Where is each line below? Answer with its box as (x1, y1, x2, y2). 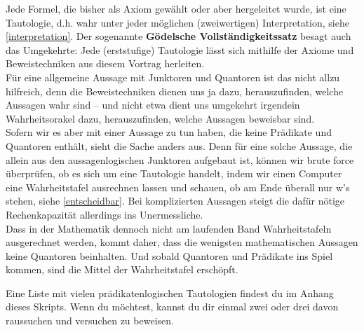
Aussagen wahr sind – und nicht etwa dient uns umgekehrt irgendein (6, 97, 300, 112)
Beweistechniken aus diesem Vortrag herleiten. (6, 56, 205, 71)
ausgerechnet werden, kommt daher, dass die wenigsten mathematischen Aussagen (6, 235, 358, 249)
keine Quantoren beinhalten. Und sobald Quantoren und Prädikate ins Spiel (6, 248, 333, 263)
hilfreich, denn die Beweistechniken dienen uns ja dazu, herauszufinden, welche (6, 83, 344, 98)
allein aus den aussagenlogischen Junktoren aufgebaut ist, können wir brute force (6, 152, 354, 167)
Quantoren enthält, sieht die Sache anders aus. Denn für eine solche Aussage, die (6, 138, 353, 153)
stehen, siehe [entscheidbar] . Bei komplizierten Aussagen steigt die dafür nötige (6, 193, 344, 208)
